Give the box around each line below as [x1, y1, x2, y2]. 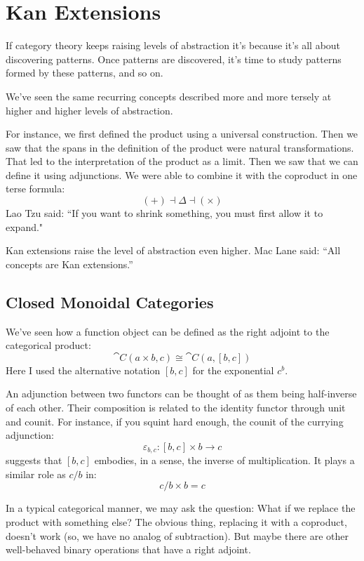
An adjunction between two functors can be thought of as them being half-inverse [6, 386, 357, 401]
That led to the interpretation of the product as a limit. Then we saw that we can [6, 154, 358, 169]
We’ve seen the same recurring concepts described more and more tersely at [6, 88, 332, 103]
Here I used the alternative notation [6, 362, 161, 377]
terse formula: [6, 181, 65, 196]
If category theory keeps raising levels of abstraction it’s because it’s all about [6, 38, 341, 53]
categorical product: [6, 338, 91, 352]
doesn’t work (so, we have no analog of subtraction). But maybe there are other [6, 528, 349, 543]
